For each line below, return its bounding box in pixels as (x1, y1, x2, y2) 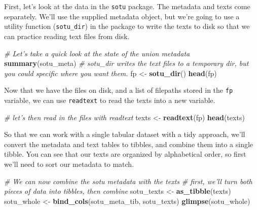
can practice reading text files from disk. (4, 30, 130, 41)
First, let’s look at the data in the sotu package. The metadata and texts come (4, 1, 250, 11)
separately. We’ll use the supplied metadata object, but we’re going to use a (4, 11, 240, 21)
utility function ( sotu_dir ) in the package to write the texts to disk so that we (4, 21, 250, 31)
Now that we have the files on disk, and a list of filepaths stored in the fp (4, 85, 233, 95)
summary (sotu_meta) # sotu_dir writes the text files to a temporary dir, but (4, 58, 249, 68)
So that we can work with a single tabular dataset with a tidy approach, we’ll (4, 129, 245, 139)
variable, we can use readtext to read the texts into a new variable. (4, 94, 215, 105)
